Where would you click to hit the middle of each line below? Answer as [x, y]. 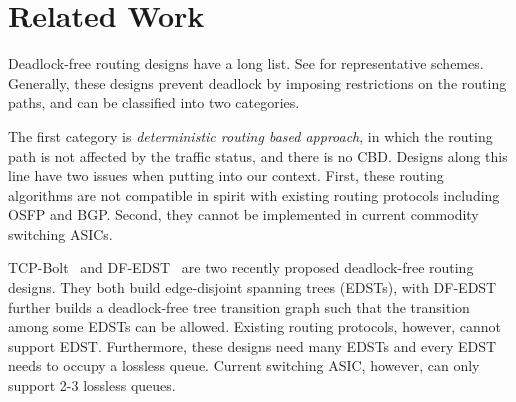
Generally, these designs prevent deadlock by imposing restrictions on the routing [257, 82]
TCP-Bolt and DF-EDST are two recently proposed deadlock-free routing [241, 267]
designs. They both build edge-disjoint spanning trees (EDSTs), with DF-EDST [252, 287]
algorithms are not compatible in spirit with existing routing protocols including [254, 194]
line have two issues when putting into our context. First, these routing [226, 175]
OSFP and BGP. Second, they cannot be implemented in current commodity [243, 214]
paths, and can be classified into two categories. [154, 102]
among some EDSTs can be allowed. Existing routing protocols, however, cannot [254, 326]
